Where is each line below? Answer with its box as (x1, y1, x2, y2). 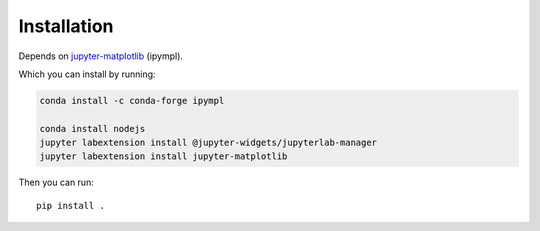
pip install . (36, 200, 105, 211)
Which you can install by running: (18, 68, 156, 80)
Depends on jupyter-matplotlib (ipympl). (18, 50, 184, 62)
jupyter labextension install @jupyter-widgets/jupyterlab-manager (39, 137, 378, 149)
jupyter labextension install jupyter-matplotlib (39, 151, 288, 162)
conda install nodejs (39, 123, 146, 134)
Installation (18, 15, 114, 37)
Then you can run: (18, 176, 94, 189)
